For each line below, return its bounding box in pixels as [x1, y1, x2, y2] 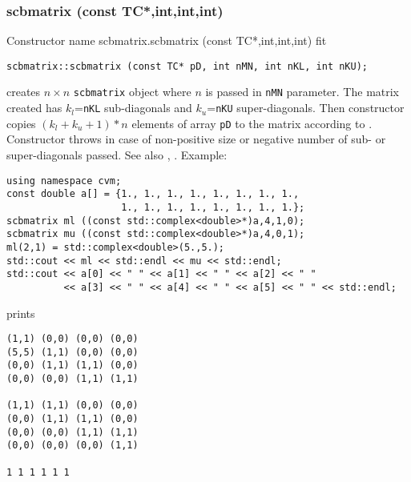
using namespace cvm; [6, 175, 122, 187]
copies [6, 114, 36, 131]
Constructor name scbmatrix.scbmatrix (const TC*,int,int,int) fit [6, 32, 327, 49]
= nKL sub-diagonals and [75, 99, 192, 116]
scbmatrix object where [73, 83, 191, 100]
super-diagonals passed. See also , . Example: [6, 147, 228, 163]
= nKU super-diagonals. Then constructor [207, 99, 405, 116]
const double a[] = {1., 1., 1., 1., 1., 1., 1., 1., [6, 188, 300, 200]
